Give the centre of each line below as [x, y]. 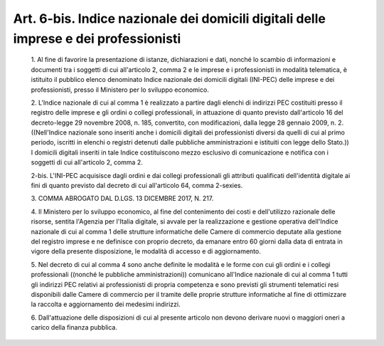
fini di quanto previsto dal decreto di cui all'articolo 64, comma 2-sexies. [137, 186]
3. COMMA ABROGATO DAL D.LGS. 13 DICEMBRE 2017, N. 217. [122, 199]
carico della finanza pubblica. [74, 327]
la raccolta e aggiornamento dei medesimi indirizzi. [106, 304]
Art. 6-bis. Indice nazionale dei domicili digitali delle [170, 19]
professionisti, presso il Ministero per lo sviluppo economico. [120, 90]
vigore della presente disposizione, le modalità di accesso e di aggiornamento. [146, 251]
